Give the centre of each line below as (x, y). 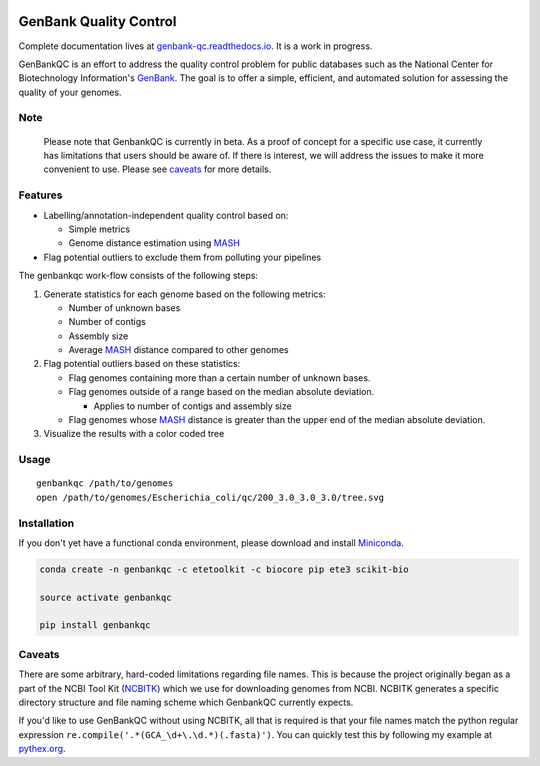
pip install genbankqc (95, 625)
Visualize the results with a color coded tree (134, 434)
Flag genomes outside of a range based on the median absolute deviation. (221, 392)
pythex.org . (42, 749)
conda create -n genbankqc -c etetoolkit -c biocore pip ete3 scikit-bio (224, 569)
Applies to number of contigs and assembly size (192, 406)
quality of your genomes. (70, 92)
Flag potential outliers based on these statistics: (142, 364)
